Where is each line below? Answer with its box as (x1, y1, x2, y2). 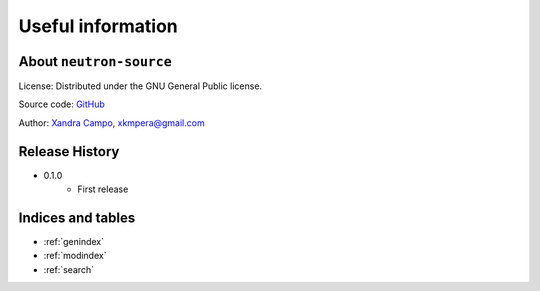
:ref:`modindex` (43, 250, 107, 262)
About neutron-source (18, 53, 172, 70)
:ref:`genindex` (43, 236, 105, 248)
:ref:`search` (43, 263, 95, 275)
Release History (18, 143, 120, 160)
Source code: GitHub (18, 98, 105, 110)
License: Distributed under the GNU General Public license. (18, 80, 263, 92)
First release (77, 183, 129, 195)
